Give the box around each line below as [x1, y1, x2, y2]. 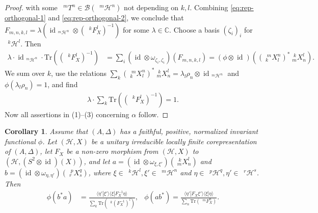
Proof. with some [5, 2, 58, 12]
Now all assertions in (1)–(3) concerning [5, 109, 129, 119]
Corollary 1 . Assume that [5, 126, 88, 137]
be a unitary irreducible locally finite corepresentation [91, 136, 257, 146]
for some [122, 24, 149, 35]
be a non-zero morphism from [66, 146, 158, 156]
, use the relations [51, 67, 107, 78]
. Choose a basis [169, 24, 220, 35]
